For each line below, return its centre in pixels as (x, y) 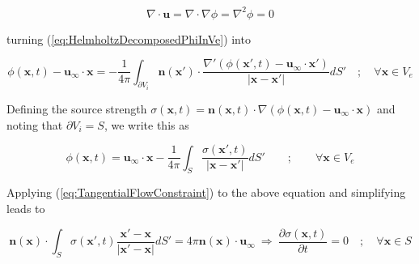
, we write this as (146, 124)
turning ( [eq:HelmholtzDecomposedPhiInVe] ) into (129, 38)
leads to (26, 209)
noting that (35, 124)
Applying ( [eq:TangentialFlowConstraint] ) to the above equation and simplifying (206, 192)
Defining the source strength (77, 109)
